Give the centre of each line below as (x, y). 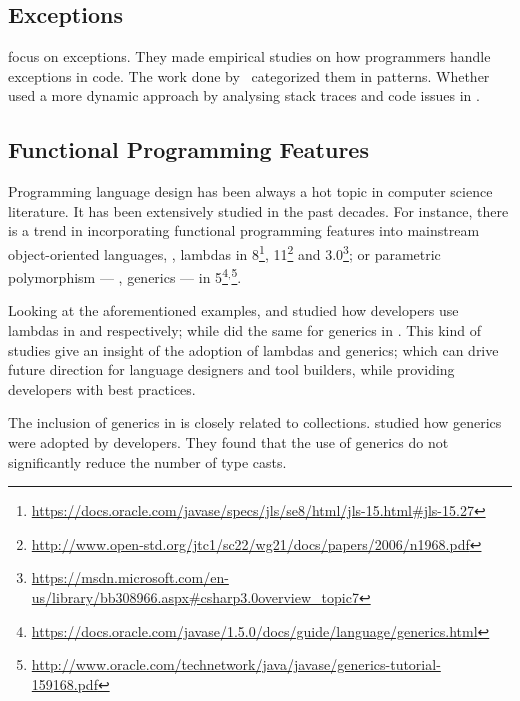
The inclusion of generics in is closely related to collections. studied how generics (255, 422)
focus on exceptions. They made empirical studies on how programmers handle (249, 56)
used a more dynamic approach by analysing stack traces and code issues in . (244, 95)
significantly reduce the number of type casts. (147, 461)
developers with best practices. (102, 388)
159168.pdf (64, 683)
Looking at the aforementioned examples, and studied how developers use (233, 310)
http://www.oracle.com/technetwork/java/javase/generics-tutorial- (236, 664)
